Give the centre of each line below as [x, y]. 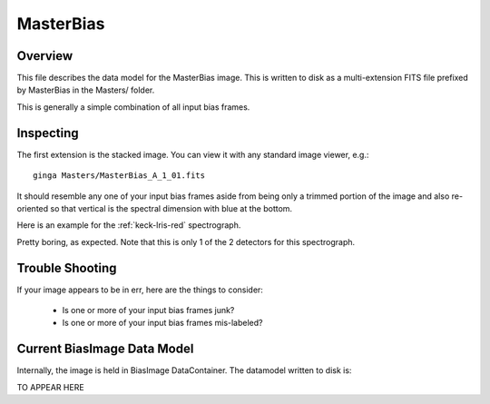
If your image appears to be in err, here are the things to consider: [140, 290]
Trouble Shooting [67, 268]
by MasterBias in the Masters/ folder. [86, 90]
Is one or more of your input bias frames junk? [148, 310]
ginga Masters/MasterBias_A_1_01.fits [119, 176]
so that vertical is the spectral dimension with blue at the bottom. [171, 208]
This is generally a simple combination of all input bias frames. [133, 107]
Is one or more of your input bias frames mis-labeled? [162, 323]
